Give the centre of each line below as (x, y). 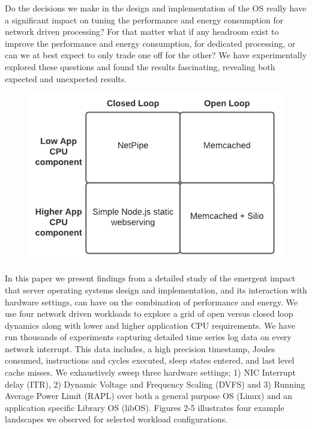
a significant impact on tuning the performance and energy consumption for (144, 19)
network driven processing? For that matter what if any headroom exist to (142, 31)
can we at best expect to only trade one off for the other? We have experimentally (156, 55)
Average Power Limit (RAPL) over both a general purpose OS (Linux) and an (149, 396)
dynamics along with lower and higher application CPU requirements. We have (150, 325)
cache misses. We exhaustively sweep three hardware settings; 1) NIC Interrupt (150, 372)
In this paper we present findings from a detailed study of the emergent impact (150, 278)
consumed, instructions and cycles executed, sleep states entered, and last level (150, 360)
